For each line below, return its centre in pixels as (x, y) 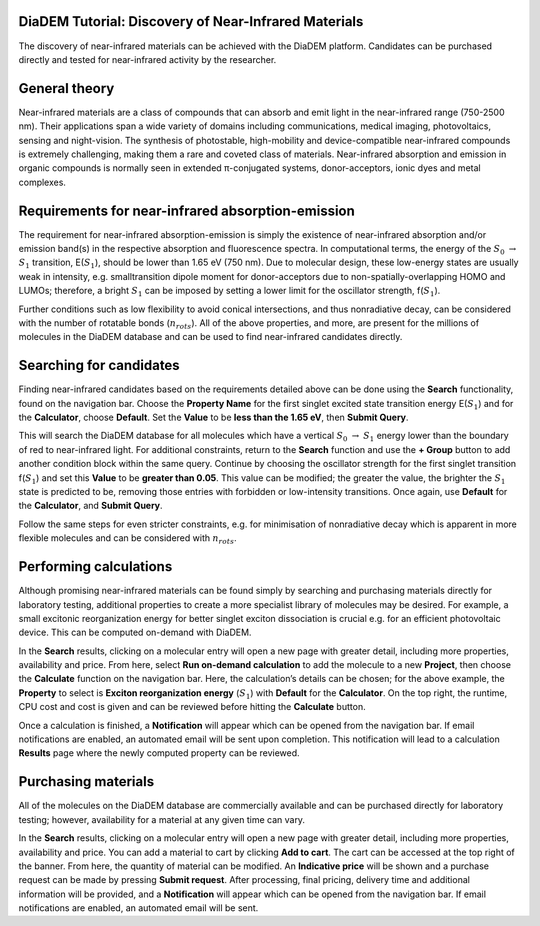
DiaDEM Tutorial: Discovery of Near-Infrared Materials (191, 21)
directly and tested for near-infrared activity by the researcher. (147, 59)
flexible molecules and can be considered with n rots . (127, 539)
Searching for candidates (99, 365)
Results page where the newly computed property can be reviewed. (159, 753)
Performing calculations (95, 566)
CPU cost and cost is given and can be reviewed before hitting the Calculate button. (192, 707)
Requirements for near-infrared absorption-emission (186, 210)
